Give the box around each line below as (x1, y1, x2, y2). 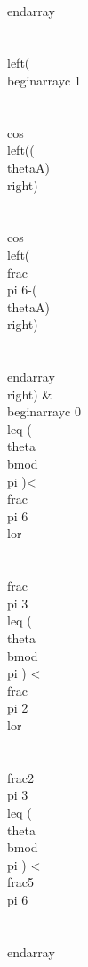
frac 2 (7, 768, 34, 786)
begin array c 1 (7, 70, 81, 89)
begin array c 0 (7, 402, 81, 421)
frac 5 (7, 873, 34, 891)
